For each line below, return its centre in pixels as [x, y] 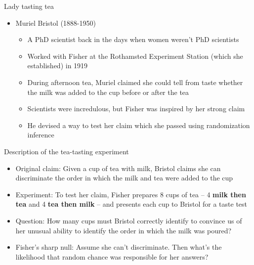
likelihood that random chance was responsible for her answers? [112, 256]
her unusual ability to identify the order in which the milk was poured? [124, 230]
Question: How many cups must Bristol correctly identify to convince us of [129, 220]
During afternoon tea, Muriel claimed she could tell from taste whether [135, 82]
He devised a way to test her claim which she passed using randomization [139, 125]
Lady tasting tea [29, 6]
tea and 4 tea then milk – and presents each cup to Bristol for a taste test [131, 204]
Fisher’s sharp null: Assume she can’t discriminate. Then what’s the [119, 247]
